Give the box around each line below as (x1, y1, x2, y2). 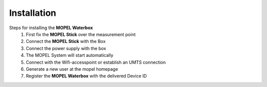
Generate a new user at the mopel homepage (26, 66, 118, 72)
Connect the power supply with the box (26, 45, 106, 51)
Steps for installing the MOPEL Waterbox (9, 25, 93, 31)
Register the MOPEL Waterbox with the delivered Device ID (26, 73, 147, 79)
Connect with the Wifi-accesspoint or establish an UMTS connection (26, 59, 166, 65)
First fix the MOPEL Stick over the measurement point (26, 31, 136, 37)
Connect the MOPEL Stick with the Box (26, 39, 106, 44)
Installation (9, 7, 56, 18)
